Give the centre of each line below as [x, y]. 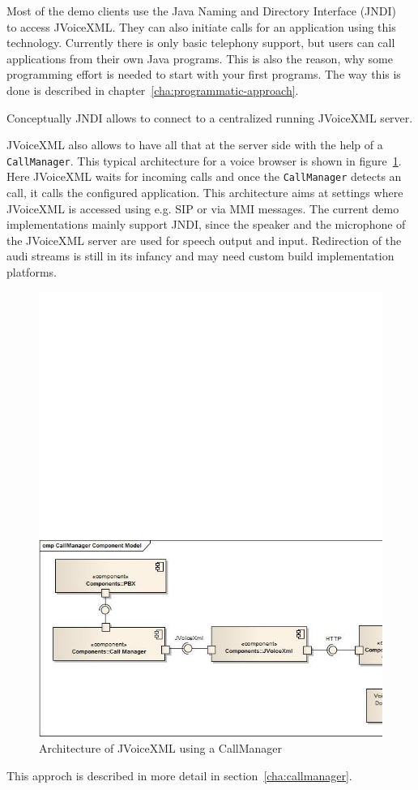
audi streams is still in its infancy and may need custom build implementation [200, 256]
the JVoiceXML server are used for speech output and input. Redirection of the [204, 240]
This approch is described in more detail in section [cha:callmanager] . [179, 775]
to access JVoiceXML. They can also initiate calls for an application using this [201, 26]
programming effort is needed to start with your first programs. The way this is [204, 74]
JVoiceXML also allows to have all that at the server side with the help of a [195, 145]
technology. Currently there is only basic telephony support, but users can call [201, 43]
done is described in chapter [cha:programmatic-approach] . [153, 90]
